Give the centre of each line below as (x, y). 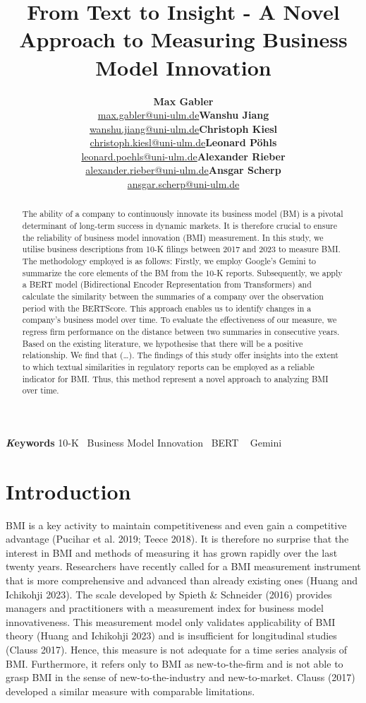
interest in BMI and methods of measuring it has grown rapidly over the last (172, 552)
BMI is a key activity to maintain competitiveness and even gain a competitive (176, 525)
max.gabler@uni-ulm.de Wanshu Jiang (183, 115)
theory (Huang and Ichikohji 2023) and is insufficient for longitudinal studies (171, 636)
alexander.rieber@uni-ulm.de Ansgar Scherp (183, 170)
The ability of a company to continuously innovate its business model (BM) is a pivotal (183, 214)
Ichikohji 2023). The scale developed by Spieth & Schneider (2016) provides (169, 594)
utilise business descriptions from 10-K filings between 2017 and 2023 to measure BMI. (181, 249)
